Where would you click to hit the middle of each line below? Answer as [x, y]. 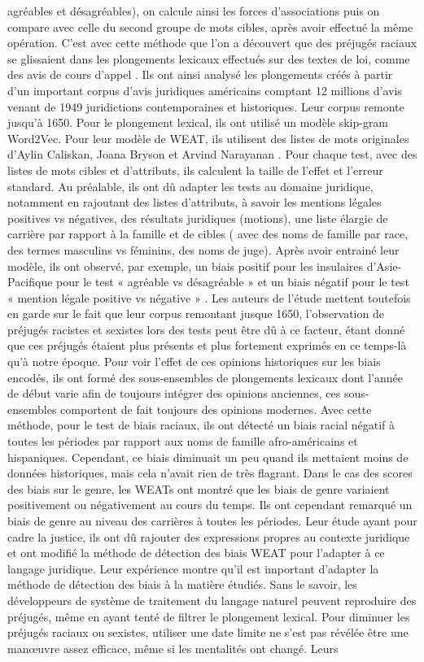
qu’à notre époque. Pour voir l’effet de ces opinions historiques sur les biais [194, 361]
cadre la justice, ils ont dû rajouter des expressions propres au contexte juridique [209, 536]
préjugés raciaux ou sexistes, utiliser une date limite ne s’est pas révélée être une [208, 632]
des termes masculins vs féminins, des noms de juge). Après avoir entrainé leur [203, 249]
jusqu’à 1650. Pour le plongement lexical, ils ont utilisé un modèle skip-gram [198, 122]
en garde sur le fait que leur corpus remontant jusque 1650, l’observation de [196, 314]
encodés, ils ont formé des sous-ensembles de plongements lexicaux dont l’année [205, 377]
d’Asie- [384, 266]
